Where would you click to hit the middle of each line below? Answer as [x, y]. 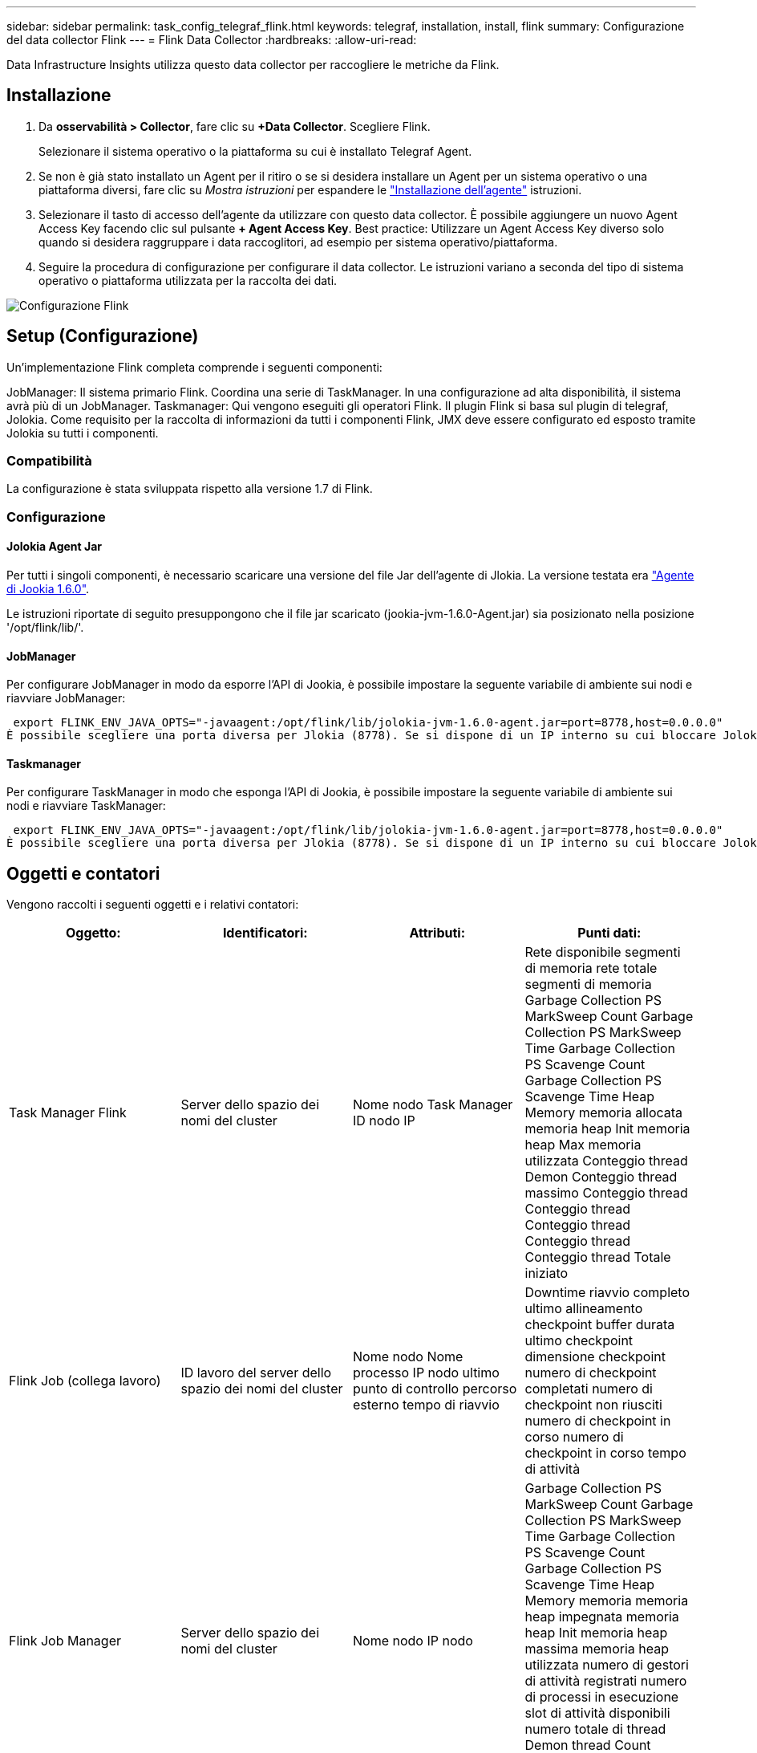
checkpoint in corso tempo [605, 1453]
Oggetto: [93, 933]
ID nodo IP [384, 1121]
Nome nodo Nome [408, 1357]
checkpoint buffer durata [600, 1325]
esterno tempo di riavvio [426, 1405]
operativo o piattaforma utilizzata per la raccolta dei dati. [188, 280]
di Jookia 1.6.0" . [48, 589]
